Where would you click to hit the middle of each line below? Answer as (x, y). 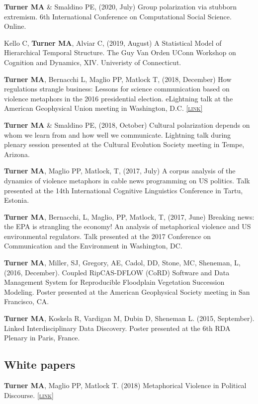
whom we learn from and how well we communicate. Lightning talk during (118, 134)
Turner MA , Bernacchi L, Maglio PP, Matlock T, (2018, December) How (118, 79)
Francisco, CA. (27, 301)
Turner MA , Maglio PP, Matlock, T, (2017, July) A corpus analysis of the (120, 171)
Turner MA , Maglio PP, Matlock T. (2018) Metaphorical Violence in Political (125, 385)
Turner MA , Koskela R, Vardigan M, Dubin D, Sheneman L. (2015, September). (129, 318)
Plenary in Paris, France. (42, 338)
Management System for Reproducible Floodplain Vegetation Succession (114, 282)
